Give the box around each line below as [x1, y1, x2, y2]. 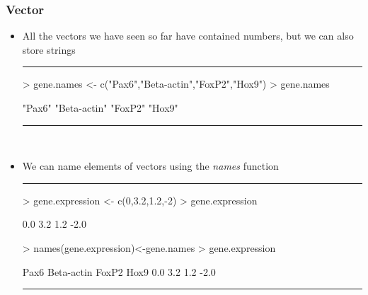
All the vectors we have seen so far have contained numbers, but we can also [22, 28, 354, 43]
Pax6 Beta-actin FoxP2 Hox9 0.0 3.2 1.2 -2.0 [22, 264, 216, 279]
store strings [22, 42, 76, 57]
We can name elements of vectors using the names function [22, 158, 279, 173]
